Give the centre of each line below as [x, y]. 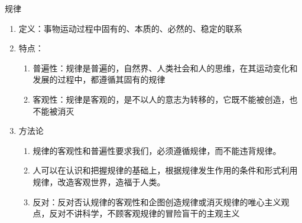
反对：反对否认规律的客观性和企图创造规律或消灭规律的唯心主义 [157, 201]
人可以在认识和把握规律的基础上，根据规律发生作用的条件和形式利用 [165, 170]
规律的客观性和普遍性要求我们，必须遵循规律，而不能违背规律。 [157, 150]
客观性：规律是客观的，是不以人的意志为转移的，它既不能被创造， [161, 99]
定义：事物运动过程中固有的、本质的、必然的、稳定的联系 [130, 28]
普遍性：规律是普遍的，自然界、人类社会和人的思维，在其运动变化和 [165, 68]
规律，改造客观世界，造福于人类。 [99, 181]
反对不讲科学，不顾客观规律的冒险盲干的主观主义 [144, 213]
